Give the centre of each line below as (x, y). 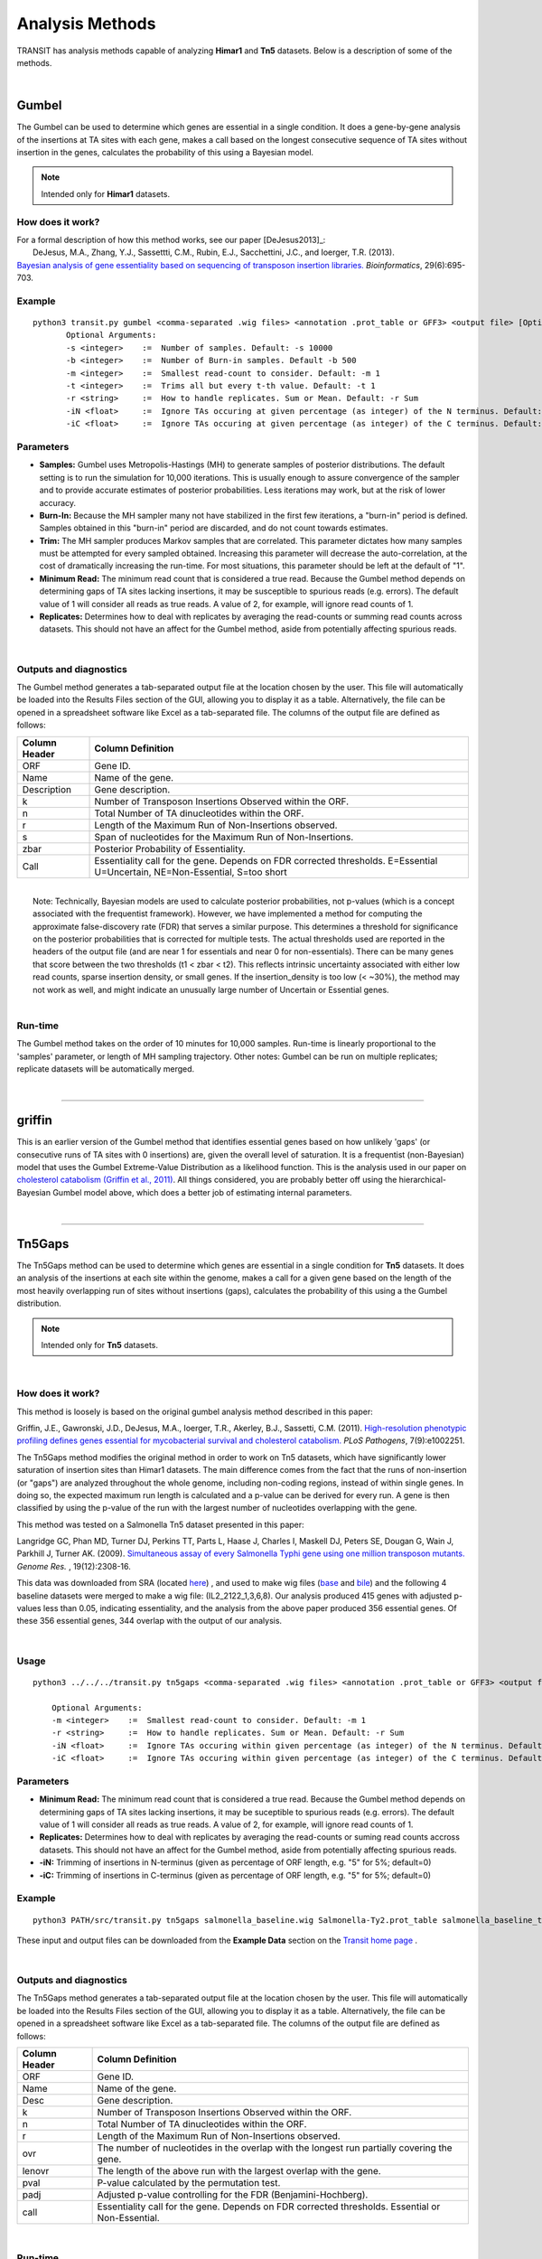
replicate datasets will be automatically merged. (106, 1069)
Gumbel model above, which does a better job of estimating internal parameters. (202, 1192)
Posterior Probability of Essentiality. (170, 848)
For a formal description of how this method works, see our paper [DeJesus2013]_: (171, 239)
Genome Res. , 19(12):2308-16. (74, 1566)
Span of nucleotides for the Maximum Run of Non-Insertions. (224, 837)
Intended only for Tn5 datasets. (99, 1345)
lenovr (36, 2171)
